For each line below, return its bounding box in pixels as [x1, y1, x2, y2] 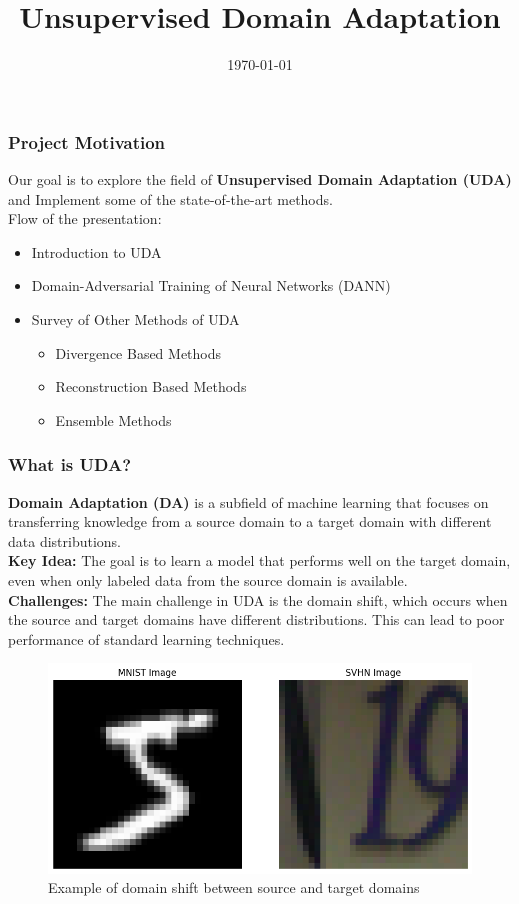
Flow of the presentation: [8, 208, 162, 229]
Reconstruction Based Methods [55, 376, 247, 397]
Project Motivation [8, 129, 166, 154]
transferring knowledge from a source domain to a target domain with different [8, 511, 492, 532]
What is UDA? [8, 452, 132, 477]
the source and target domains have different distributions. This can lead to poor [8, 609, 505, 630]
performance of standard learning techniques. [8, 628, 285, 649]
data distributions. [8, 530, 122, 551]
